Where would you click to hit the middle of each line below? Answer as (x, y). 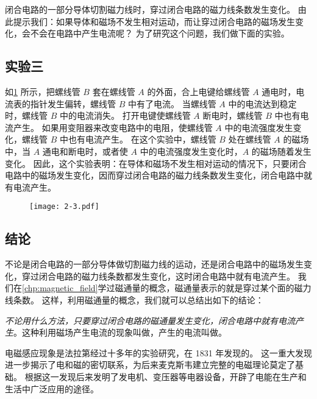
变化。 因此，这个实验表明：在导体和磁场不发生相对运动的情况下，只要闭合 (156, 163)
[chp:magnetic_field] (60, 288)
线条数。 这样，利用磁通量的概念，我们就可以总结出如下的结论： (134, 299)
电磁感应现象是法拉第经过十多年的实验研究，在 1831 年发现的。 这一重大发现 (158, 352)
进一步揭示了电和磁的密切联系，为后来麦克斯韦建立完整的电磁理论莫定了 (150, 365)
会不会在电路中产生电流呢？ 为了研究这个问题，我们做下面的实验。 (155, 33)
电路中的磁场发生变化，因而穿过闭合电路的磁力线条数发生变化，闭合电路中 (154, 175)
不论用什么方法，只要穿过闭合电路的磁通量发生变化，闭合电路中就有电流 (150, 320)
